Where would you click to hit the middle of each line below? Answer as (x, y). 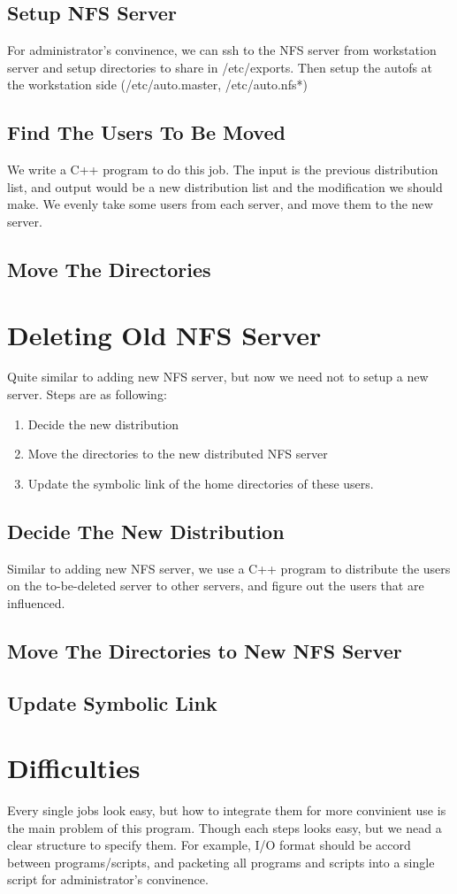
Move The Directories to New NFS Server (205, 650)
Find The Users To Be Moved (146, 132)
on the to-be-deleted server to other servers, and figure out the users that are (216, 586)
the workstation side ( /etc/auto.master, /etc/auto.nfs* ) (157, 85)
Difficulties (74, 768)
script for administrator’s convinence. (108, 879)
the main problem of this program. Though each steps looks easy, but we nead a (225, 827)
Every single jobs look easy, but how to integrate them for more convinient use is (227, 810)
